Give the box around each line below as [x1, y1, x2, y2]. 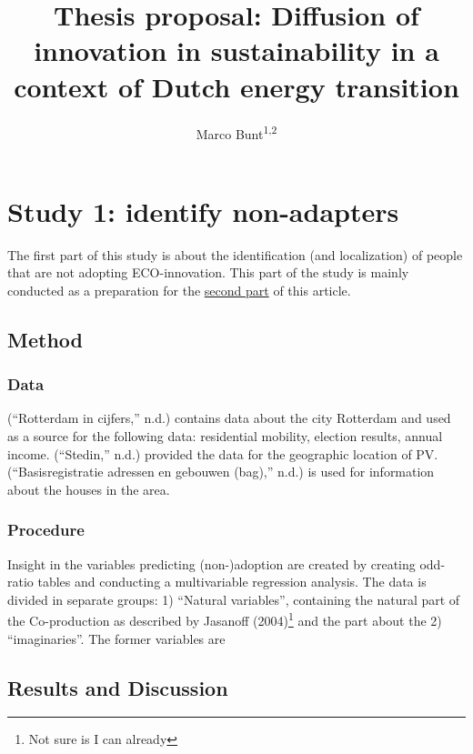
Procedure [7, 518, 85, 541]
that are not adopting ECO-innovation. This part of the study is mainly [7, 263, 409, 282]
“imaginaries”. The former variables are [7, 628, 226, 648]
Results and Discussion [7, 673, 228, 701]
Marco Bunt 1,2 [196, 121, 277, 143]
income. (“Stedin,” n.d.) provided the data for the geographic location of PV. [7, 444, 438, 463]
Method [7, 325, 83, 353]
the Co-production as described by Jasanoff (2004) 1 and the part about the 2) [7, 608, 442, 630]
